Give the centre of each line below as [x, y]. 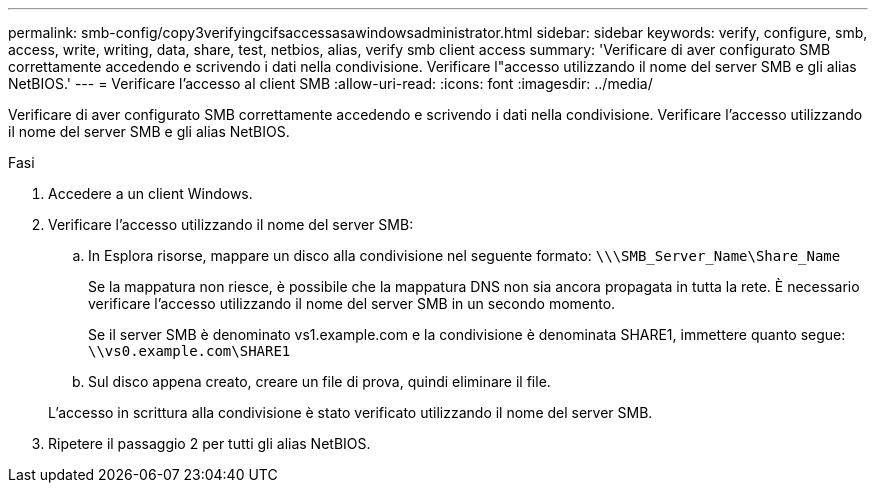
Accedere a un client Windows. [150, 193]
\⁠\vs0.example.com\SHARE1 [189, 351]
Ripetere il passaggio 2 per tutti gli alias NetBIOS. [209, 443]
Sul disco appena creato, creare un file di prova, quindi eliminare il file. [319, 381]
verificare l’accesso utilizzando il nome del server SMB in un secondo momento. [352, 303]
